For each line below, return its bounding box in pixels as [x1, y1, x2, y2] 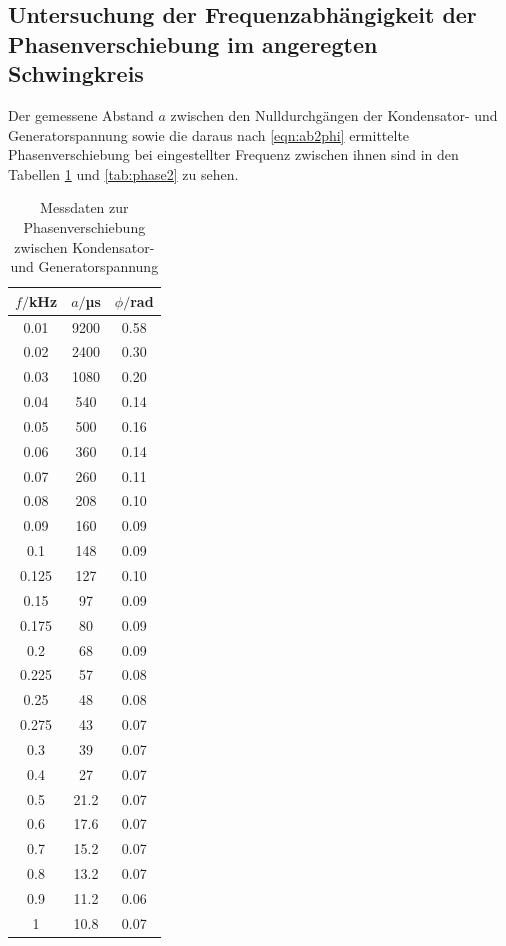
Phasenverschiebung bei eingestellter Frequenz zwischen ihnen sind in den [8, 144, 459, 165]
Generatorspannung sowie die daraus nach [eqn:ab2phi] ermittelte [8, 124, 410, 145]
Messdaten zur [40, 197, 129, 218]
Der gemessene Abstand [8, 104, 154, 125]
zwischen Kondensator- [14, 236, 155, 257]
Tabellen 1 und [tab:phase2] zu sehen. [8, 163, 239, 184]
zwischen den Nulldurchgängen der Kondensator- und [170, 104, 498, 125]
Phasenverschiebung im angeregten [8, 28, 378, 59]
